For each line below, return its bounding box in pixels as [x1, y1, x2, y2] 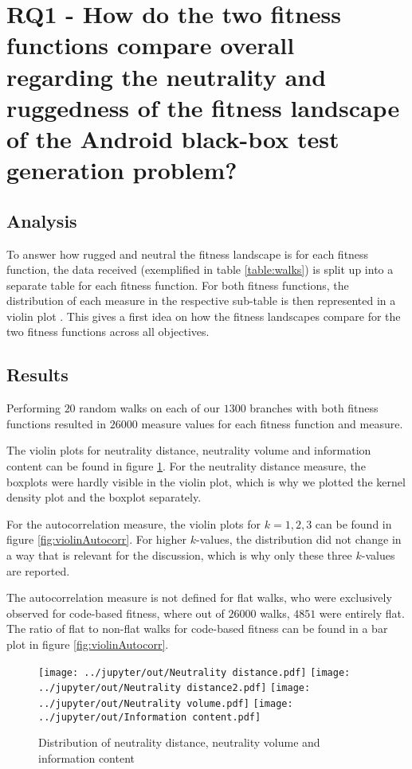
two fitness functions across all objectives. [6, 323, 210, 340]
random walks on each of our [79, 400, 220, 416]
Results [6, 362, 69, 387]
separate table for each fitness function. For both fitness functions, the [6, 276, 349, 293]
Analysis [6, 208, 77, 232]
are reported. [6, 562, 70, 579]
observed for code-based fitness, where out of [6, 604, 225, 621]
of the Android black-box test [6, 122, 339, 154]
